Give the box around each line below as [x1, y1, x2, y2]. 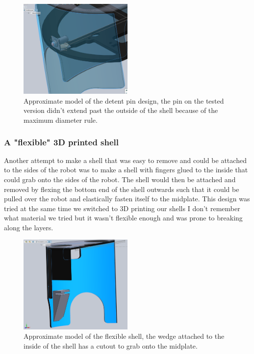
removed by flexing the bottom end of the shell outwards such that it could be [4, 184, 239, 194]
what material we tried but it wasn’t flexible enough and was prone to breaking [4, 213, 243, 223]
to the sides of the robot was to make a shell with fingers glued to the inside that [4, 164, 248, 175]
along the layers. [4, 222, 53, 232]
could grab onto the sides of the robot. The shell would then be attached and [4, 174, 236, 184]
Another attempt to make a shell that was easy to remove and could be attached [4, 155, 247, 165]
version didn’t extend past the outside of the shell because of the [24, 105, 218, 115]
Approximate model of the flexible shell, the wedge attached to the [24, 331, 225, 341]
